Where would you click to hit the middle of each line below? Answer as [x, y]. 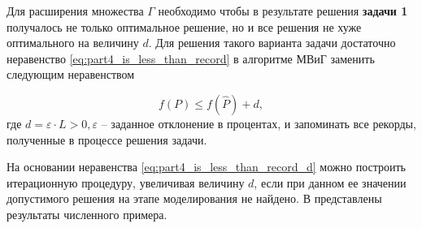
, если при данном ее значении [330, 182]
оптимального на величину [73, 43]
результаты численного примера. [87, 214]
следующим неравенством [71, 74]
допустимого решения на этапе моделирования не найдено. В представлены [194, 198]
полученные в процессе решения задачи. [107, 139]
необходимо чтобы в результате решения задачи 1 [283, 11]
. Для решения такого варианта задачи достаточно [272, 43]
